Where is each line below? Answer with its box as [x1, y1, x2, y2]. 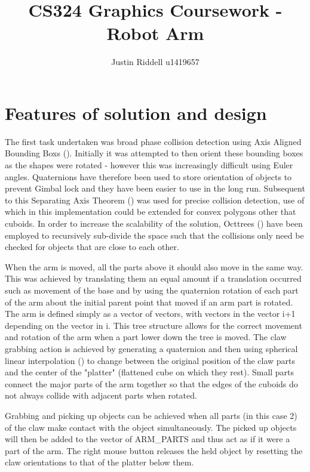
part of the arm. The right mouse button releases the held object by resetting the [5, 444, 303, 456]
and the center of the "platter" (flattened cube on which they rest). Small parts [5, 366, 294, 378]
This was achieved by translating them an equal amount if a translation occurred [5, 272, 302, 285]
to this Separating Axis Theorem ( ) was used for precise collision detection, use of [5, 193, 305, 206]
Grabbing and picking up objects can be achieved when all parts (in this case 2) [5, 409, 297, 421]
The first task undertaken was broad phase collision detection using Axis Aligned [5, 135, 302, 147]
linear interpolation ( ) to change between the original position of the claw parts [5, 354, 296, 366]
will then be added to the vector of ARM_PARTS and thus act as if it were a [5, 433, 290, 445]
